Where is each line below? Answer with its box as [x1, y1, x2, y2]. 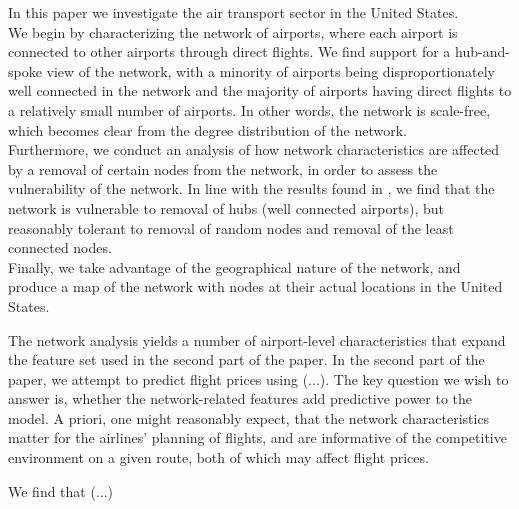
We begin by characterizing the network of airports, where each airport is [8, 21, 458, 42]
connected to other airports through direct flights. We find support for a [8, 41, 451, 62]
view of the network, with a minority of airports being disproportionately [46, 60, 496, 81]
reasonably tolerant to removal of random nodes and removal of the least [8, 217, 454, 238]
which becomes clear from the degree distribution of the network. [8, 119, 407, 140]
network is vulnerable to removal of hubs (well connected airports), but [8, 197, 444, 218]
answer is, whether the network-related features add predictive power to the [8, 388, 473, 409]
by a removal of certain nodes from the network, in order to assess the [8, 158, 438, 179]
